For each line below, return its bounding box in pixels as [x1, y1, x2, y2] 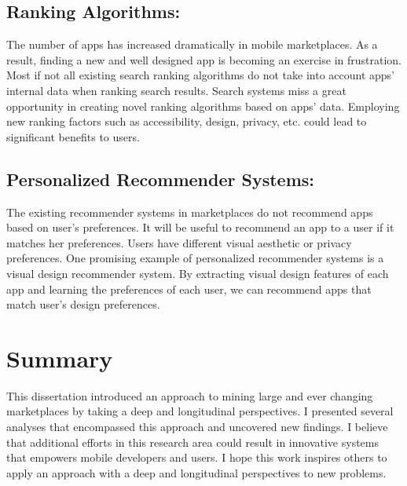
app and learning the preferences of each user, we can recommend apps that [6, 280, 372, 297]
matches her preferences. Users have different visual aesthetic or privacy [6, 234, 352, 250]
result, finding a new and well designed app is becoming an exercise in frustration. [6, 51, 402, 68]
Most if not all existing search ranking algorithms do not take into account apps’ [6, 67, 395, 83]
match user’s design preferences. [6, 296, 160, 312]
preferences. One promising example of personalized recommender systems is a [6, 250, 384, 266]
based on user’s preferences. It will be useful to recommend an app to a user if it [6, 219, 394, 236]
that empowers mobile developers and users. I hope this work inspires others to [6, 449, 387, 466]
